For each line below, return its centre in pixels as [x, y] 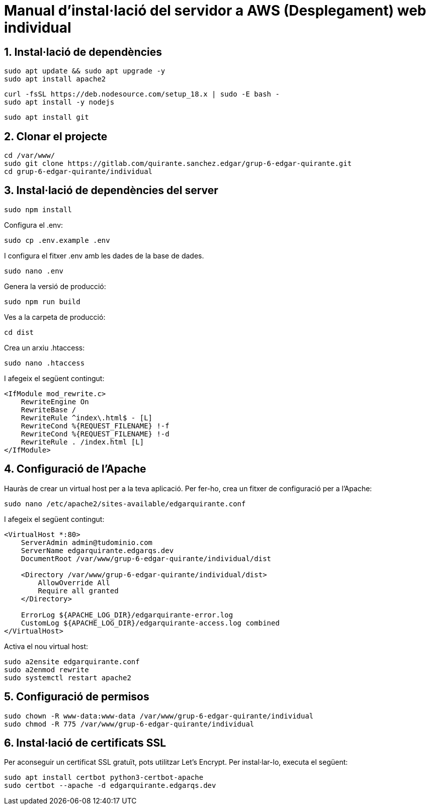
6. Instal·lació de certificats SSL [85, 743]
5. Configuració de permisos [77, 697]
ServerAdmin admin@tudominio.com [87, 542]
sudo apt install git [47, 117]
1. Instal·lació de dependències [83, 52]
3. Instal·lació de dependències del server [111, 191]
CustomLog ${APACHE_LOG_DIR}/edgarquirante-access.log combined [150, 623]
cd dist [19, 332]
